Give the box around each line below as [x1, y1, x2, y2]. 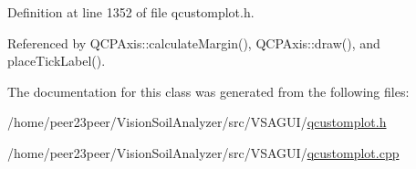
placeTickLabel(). [7, 51, 106, 70]
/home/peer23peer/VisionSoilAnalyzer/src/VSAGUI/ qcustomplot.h [7, 112, 387, 132]
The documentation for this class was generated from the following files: [7, 81, 410, 100]
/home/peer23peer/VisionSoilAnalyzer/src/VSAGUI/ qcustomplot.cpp [7, 143, 400, 162]
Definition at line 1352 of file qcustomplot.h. [7, 3, 255, 21]
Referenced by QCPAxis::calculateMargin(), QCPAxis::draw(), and [7, 33, 380, 52]
